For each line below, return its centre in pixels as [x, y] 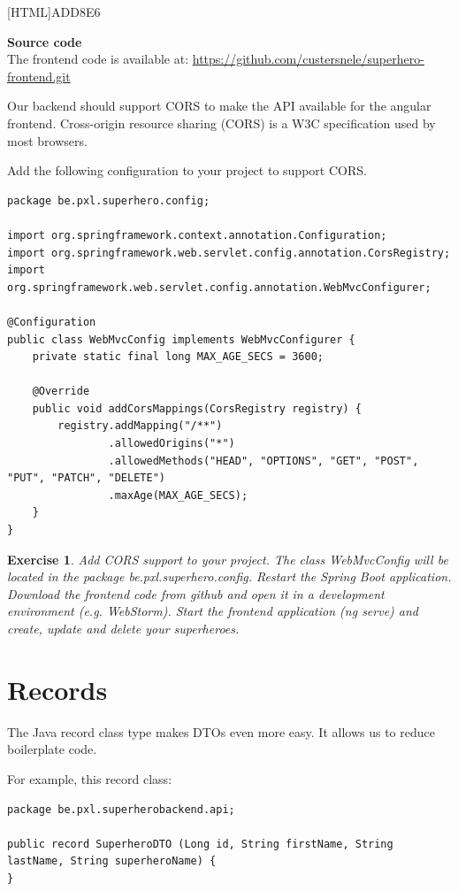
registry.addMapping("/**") [140, 426]
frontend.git [39, 76]
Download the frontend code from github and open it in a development [196, 593]
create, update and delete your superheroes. [123, 628]
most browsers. [47, 140]
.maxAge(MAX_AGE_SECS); [178, 495]
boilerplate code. [52, 749]
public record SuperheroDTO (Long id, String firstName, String [200, 844]
